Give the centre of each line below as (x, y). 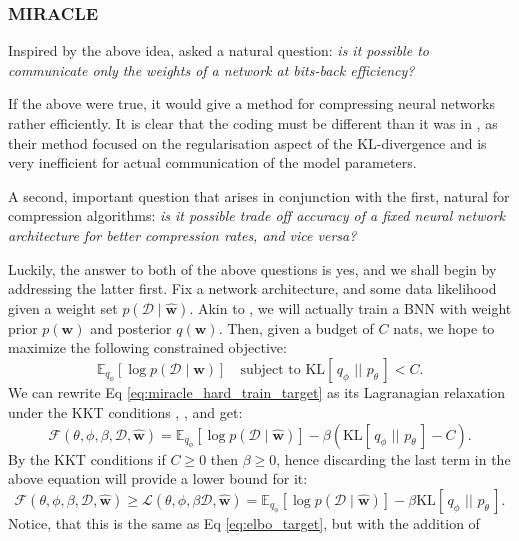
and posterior (131, 327)
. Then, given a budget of (296, 327)
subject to (270, 369)
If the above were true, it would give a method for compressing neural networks (251, 103)
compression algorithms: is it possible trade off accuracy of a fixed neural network (256, 215)
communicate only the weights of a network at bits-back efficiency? (211, 69)
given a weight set (63, 307)
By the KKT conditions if (87, 458)
